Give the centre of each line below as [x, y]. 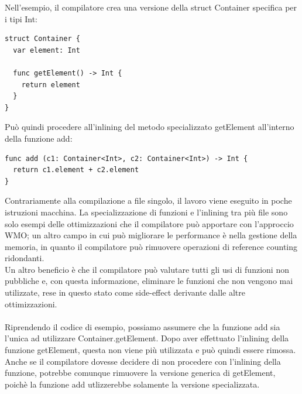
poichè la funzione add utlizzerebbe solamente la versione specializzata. [132, 384]
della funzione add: [39, 138]
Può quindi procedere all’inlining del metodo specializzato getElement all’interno [150, 127]
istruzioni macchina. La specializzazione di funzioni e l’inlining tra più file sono [146, 212]
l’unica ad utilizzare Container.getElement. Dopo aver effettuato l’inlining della [147, 338]
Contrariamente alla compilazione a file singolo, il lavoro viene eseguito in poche [148, 201]
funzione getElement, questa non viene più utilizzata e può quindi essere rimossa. [150, 350]
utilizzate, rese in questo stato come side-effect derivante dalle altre [125, 292]
